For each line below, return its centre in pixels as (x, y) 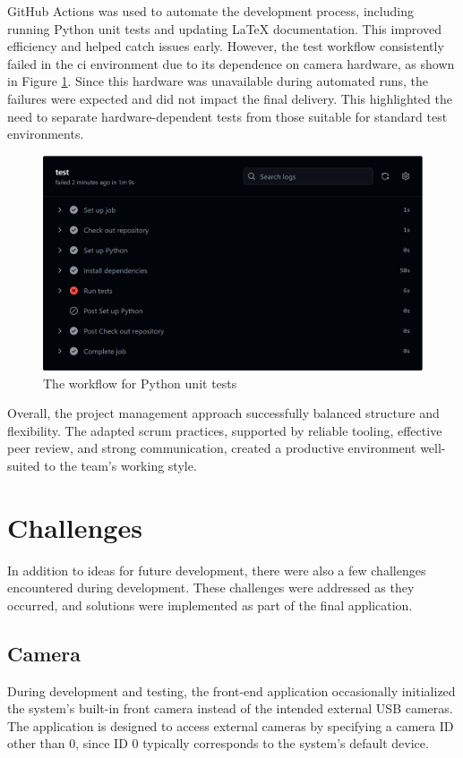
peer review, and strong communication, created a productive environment (212, 448)
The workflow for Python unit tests (140, 383)
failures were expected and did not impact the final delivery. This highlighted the (230, 98)
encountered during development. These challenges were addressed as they (211, 588)
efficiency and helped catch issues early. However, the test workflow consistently (226, 46)
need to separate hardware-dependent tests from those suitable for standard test (227, 116)
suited (24, 465)
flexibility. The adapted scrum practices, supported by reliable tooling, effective (225, 430)
